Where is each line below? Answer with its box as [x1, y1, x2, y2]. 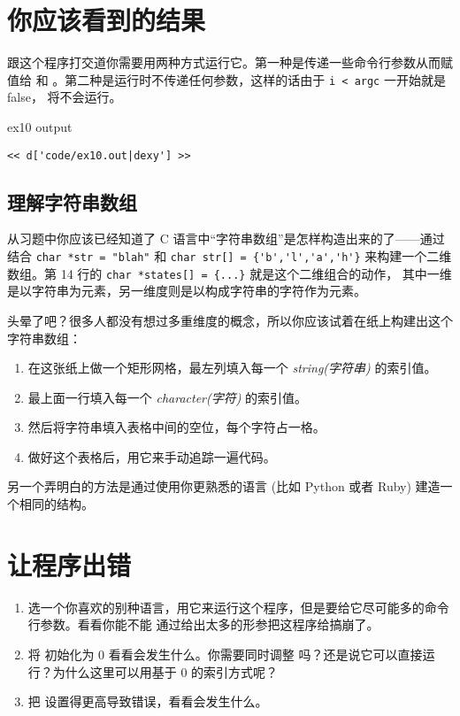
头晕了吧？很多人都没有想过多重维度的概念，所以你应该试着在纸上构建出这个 [7, 311, 453, 329]
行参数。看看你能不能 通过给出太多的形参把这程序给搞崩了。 [27, 615, 379, 634]
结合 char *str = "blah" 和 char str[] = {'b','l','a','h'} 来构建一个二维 [7, 247, 452, 266]
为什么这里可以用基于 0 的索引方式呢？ [52, 662, 279, 681]
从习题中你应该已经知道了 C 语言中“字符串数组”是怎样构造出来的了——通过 [7, 229, 445, 248]
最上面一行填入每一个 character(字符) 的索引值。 [27, 388, 308, 406]
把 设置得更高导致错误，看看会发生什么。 [27, 692, 268, 711]
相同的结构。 [19, 495, 94, 513]
